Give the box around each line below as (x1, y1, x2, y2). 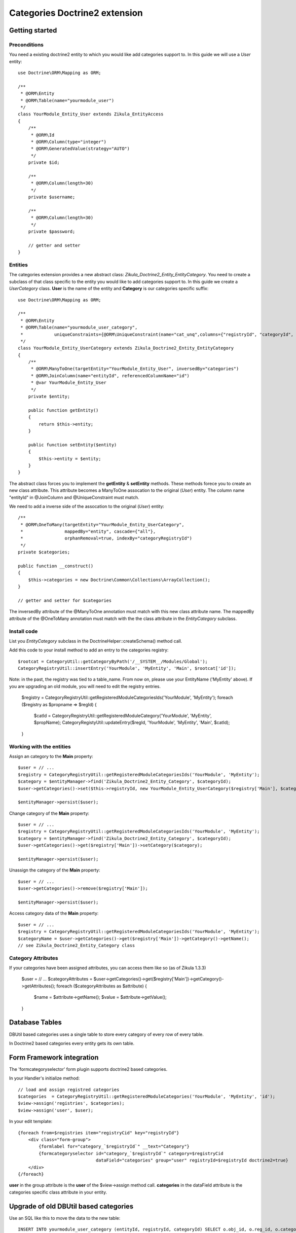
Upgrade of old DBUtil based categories (9, 1202, 134, 1210)
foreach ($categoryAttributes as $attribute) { (56, 983, 148, 989)
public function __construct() (18, 563, 94, 569)
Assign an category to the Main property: (9, 753, 93, 759)
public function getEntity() (28, 407, 99, 413)
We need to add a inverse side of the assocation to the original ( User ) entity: (9, 503, 165, 509)
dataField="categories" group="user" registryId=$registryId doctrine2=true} (95, 1158, 289, 1163)
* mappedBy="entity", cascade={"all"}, (20, 529, 156, 535)
